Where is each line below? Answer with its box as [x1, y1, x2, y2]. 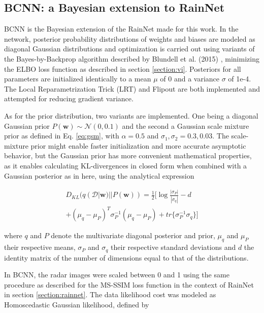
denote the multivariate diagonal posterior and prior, [51, 230, 215, 241]
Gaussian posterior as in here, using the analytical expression [4, 170, 194, 181]
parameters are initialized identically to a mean [4, 73, 151, 84]
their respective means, [4, 242, 76, 252]
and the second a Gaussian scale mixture [122, 120, 249, 131]
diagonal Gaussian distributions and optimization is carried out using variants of [4, 43, 255, 54]
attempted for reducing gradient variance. [4, 93, 134, 104]
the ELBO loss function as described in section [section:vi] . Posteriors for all [4, 63, 241, 74]
